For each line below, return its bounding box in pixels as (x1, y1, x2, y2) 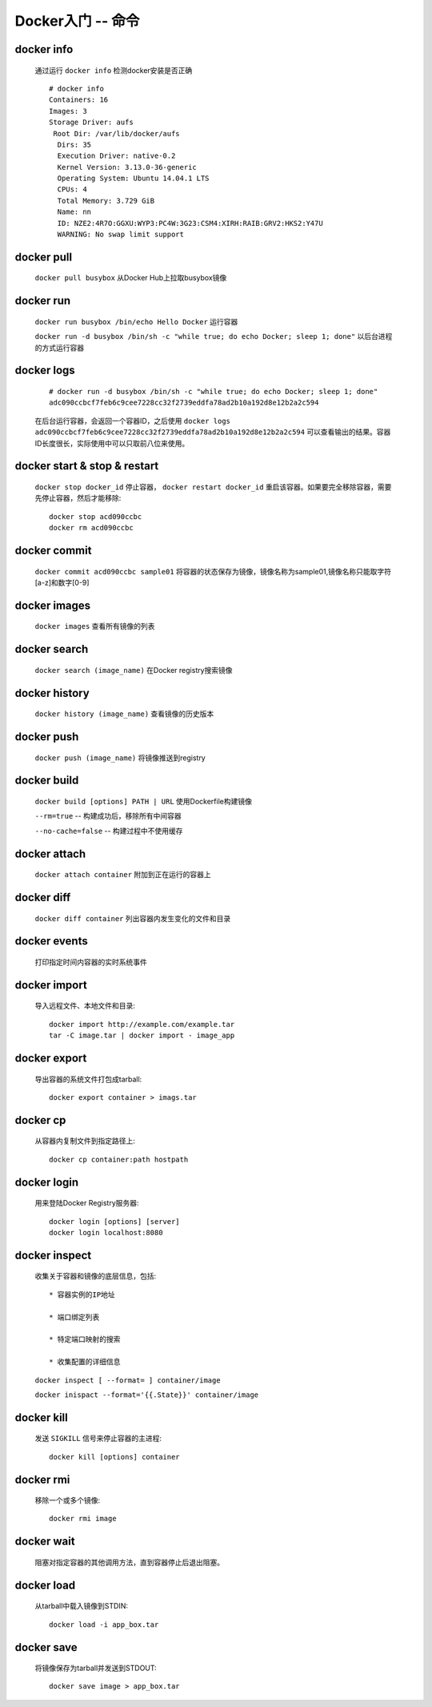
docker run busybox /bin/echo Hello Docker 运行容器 (34, 316, 238, 326)
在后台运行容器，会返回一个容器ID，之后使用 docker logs (34, 416, 231, 425)
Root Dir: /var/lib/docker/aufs (53, 129, 180, 138)
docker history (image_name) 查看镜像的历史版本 (34, 709, 214, 719)
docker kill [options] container (49, 1452, 180, 1461)
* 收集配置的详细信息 (49, 1358, 121, 1367)
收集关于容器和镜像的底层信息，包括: (34, 1271, 157, 1281)
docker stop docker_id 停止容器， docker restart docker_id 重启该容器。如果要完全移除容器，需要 (34, 482, 392, 492)
